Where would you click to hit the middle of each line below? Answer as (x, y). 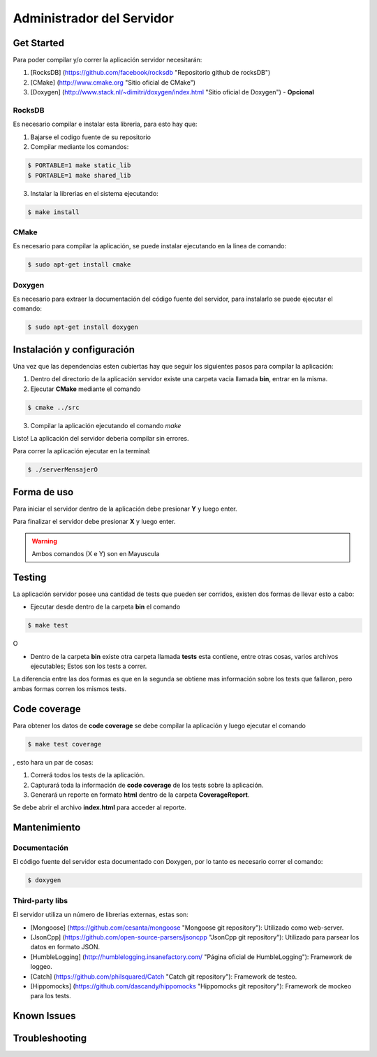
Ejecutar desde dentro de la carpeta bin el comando (105, 607)
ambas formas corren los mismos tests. (70, 688)
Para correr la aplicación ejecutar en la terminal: (82, 451)
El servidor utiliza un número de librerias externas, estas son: (101, 915)
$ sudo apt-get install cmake (79, 265)
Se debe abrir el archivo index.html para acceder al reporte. (99, 807)
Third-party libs (40, 900)
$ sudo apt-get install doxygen (83, 327)
